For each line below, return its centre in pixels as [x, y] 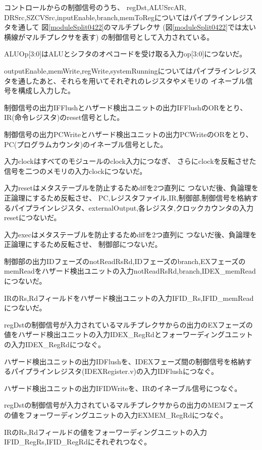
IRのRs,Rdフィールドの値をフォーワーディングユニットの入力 [106, 432]
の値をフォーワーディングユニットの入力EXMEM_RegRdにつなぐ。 [116, 415]
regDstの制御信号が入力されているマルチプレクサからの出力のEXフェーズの [128, 324]
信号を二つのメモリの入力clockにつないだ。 [75, 171]
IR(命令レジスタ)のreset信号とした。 [64, 117]
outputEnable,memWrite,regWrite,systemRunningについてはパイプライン [120, 70]
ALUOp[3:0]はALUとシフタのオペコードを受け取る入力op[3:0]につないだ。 [125, 54]
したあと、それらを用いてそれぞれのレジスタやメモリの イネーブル [135, 80]
